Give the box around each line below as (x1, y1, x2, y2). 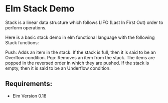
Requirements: (5, 80, 53, 88)
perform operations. (5, 24, 47, 30)
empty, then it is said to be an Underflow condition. (5, 65, 111, 71)
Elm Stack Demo (5, 3, 75, 14)
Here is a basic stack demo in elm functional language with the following (5, 34, 155, 40)
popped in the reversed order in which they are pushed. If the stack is (5, 60, 149, 66)
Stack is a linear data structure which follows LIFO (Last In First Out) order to (5, 19, 163, 25)
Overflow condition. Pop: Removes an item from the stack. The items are (5, 54, 155, 60)
